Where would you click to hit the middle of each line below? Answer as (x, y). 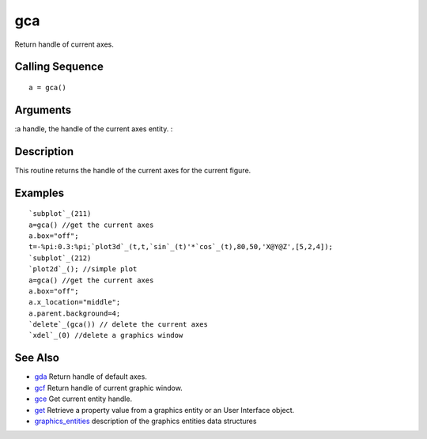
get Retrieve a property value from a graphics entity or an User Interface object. (164, 410)
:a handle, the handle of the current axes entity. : (94, 129)
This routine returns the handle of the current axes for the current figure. (133, 170)
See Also (37, 358)
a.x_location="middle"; (75, 302)
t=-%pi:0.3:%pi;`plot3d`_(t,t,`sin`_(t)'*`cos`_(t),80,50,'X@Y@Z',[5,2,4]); (181, 247)
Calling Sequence (59, 67)
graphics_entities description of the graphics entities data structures (145, 421)
